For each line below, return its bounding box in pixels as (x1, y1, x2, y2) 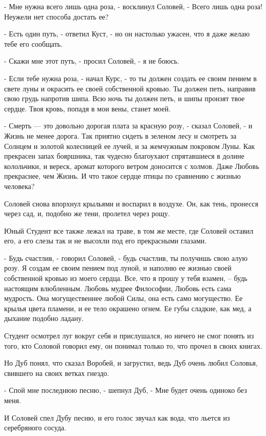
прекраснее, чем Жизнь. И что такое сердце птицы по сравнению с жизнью (4, 170, 241, 181)
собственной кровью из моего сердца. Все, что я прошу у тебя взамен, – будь (4, 273, 248, 283)
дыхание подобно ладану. (4, 313, 84, 324)
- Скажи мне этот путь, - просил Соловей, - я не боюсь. (4, 55, 179, 66)
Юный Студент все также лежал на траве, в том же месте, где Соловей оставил (4, 225, 254, 236)
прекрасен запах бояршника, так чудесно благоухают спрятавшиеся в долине (4, 150, 244, 161)
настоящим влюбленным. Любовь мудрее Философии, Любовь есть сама (4, 282, 232, 293)
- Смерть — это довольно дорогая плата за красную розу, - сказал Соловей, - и (4, 120, 253, 131)
